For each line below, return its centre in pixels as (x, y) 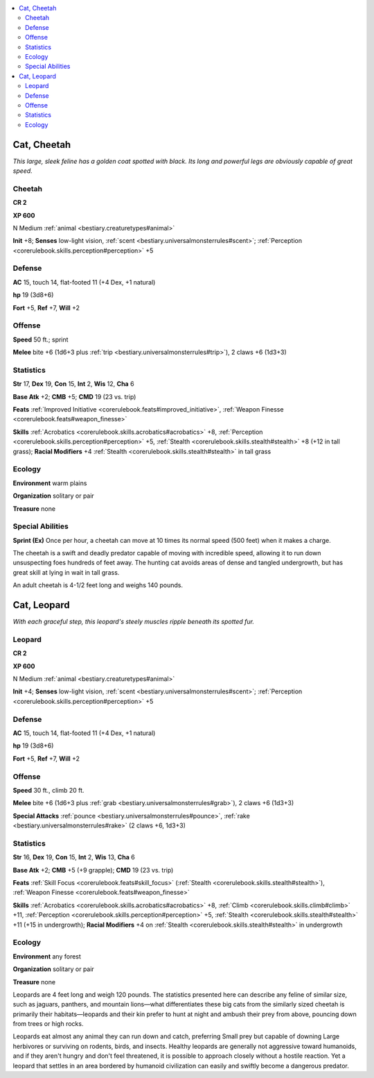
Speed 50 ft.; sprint (41, 339)
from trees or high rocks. (48, 1024)
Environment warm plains (50, 483)
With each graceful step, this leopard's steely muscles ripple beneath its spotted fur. (133, 622)
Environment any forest (47, 956)
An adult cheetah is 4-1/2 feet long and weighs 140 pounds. (98, 585)
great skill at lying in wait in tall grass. (66, 572)
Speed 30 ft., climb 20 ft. (48, 790)
